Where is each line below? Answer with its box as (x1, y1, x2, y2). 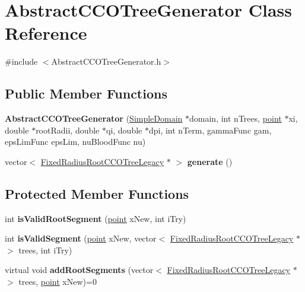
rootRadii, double (36, 123, 100, 136)
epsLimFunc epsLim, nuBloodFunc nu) (5, 135, 146, 148)
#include (5, 55, 38, 68)
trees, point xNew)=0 (18, 275, 97, 288)
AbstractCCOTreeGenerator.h (51, 55, 161, 68)
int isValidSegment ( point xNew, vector (5, 232, 157, 245)
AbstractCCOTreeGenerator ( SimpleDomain (5, 112, 183, 125)
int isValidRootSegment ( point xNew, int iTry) (5, 212, 186, 224)
